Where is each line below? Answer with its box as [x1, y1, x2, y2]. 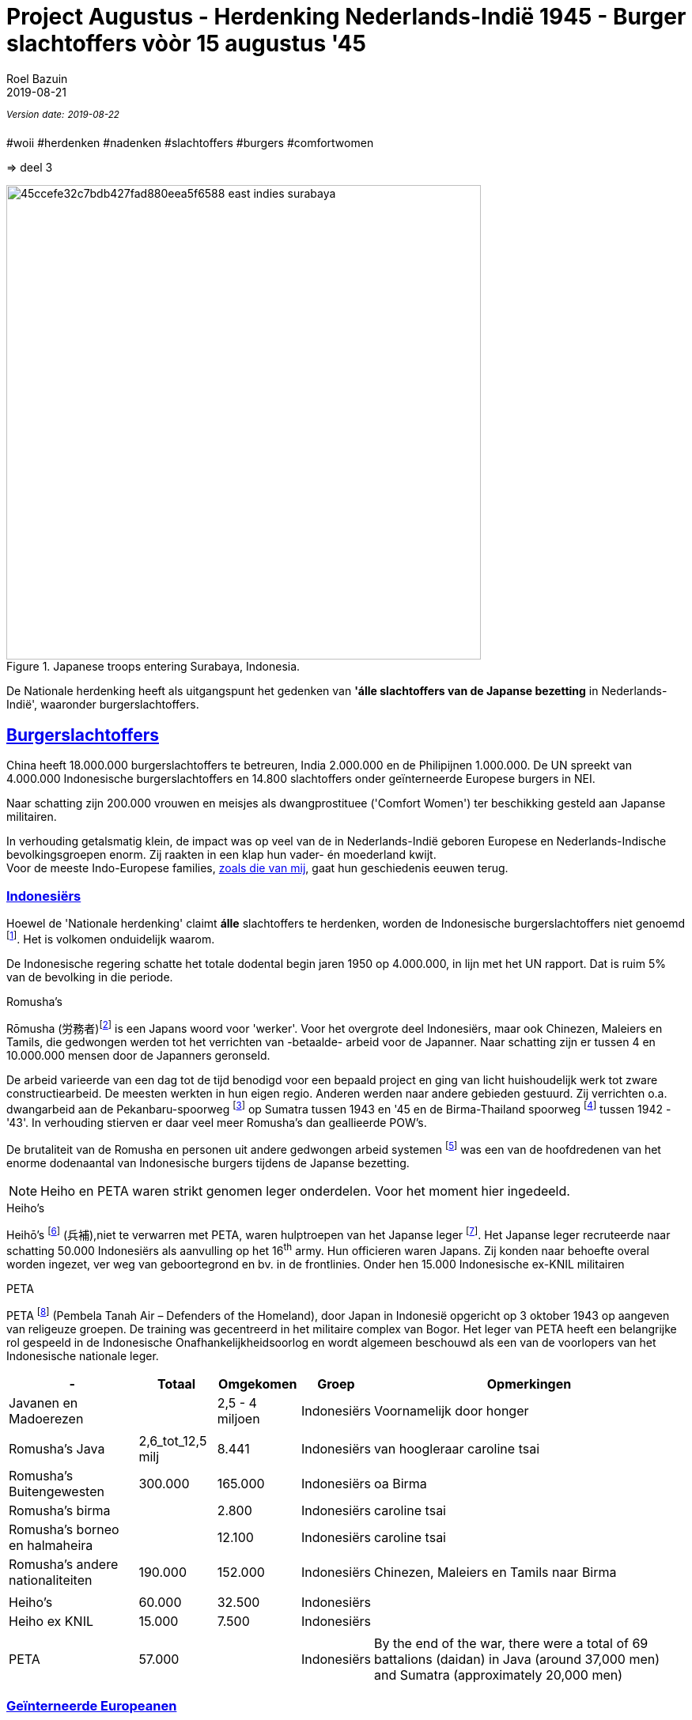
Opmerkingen [486, 1375, 572, 1392]
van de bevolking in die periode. [6, 970, 173, 984]
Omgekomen [218, 1375, 297, 1392]
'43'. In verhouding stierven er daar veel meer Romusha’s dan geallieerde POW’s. [6, 1115, 427, 1129]
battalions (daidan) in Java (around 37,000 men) [373, 1650, 660, 1667]
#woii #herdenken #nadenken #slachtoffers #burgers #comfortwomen [6, 136, 374, 150]
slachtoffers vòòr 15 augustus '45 [6, 30, 366, 57]
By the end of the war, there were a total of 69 [373, 1635, 649, 1651]
